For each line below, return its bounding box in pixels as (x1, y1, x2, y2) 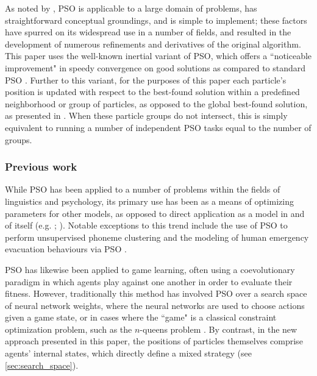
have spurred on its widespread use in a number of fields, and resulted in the (5, 26, 291, 38)
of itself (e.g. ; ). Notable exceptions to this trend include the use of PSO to (5, 219, 288, 232)
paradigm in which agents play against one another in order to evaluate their (5, 275, 293, 288)
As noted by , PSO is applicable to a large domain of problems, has (5, 2, 257, 14)
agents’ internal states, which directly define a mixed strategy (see (5, 347, 252, 360)
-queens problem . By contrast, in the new (140, 322, 297, 335)
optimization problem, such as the (5, 322, 132, 335)
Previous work (5, 159, 77, 174)
